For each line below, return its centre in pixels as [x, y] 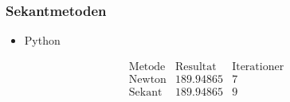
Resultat [196, 67]
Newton [147, 79]
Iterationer [258, 67]
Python [42, 40]
